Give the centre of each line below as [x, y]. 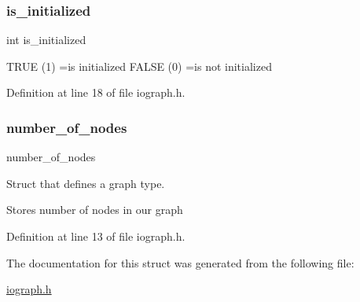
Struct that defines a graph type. [86, 183]
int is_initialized [46, 40]
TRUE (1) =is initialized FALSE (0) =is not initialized [139, 66]
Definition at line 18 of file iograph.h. [96, 92]
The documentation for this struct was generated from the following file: [180, 262]
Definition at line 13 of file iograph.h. [96, 236]
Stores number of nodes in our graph [95, 210]
